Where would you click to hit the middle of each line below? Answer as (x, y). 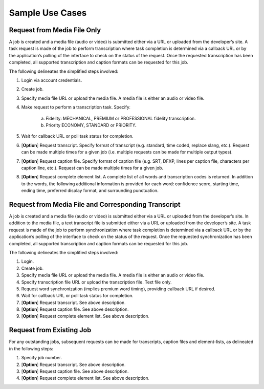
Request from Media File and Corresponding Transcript (95, 205)
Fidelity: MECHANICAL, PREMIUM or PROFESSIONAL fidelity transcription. (121, 118)
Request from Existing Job (50, 330)
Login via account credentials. (52, 80)
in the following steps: (31, 348)
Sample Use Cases (48, 13)
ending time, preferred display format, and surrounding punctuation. (90, 191)
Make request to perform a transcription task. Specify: (76, 107)
